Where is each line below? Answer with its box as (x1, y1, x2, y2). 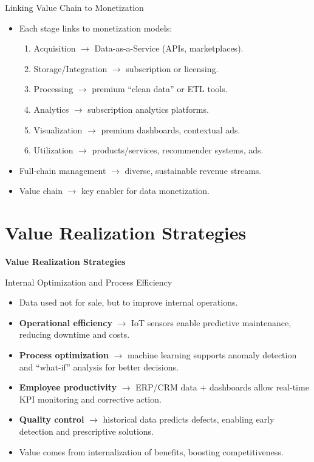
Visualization (33, 123, 83, 136)
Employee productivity (19, 381, 117, 393)
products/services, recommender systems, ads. (92, 144, 264, 156)
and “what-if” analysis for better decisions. (19, 360, 179, 373)
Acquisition (33, 42, 76, 55)
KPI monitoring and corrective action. (19, 392, 162, 405)
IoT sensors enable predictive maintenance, (131, 316, 292, 329)
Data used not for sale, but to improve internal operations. (19, 296, 238, 309)
